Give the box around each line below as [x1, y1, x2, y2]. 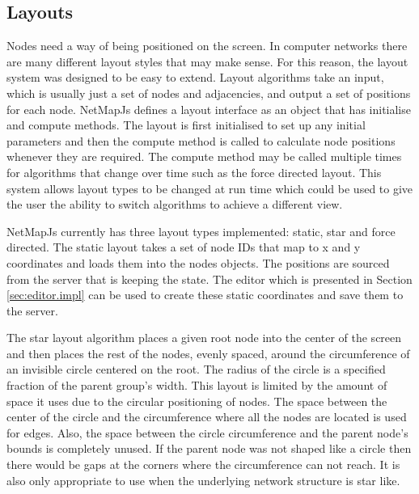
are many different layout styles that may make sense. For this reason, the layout [6, 53, 408, 70]
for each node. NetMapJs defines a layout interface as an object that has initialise [6, 100, 411, 117]
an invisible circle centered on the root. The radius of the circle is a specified [6, 361, 386, 378]
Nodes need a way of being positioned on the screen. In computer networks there [6, 37, 408, 54]
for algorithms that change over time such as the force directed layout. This [6, 163, 382, 180]
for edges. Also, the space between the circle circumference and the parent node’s [6, 424, 408, 441]
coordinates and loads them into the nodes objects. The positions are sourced [6, 254, 390, 271]
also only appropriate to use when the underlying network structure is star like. [6, 471, 400, 488]
